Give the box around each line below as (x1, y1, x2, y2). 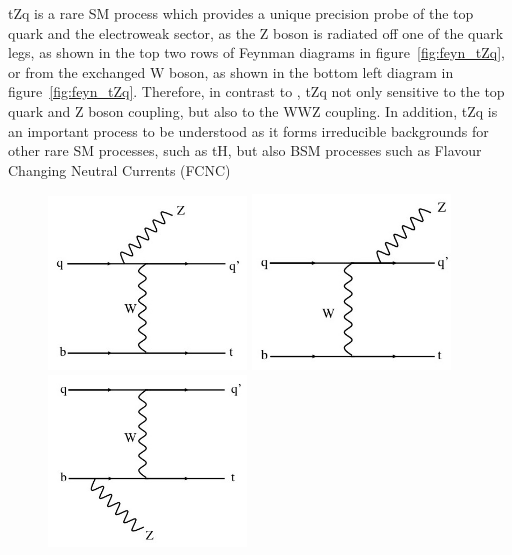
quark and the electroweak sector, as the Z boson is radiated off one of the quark (8, 22, 504, 43)
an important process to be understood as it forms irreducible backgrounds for (8, 120, 489, 141)
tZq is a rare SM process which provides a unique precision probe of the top (8, 3, 474, 23)
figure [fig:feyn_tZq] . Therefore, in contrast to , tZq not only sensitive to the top (8, 81, 505, 102)
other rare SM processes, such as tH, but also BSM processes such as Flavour (8, 140, 482, 161)
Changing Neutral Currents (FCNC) (8, 159, 231, 180)
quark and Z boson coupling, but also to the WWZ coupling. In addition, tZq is (8, 100, 498, 121)
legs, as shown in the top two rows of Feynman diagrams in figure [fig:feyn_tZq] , (8, 42, 505, 63)
